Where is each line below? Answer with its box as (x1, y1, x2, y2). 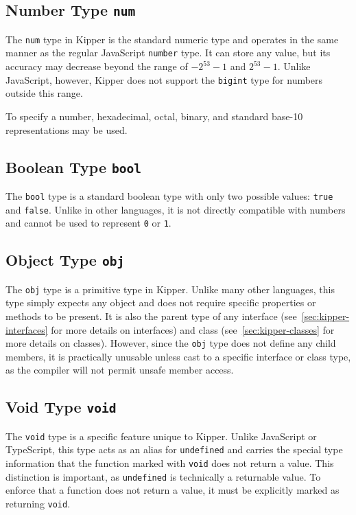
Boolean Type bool (5, 156, 142, 177)
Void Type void (5, 396, 117, 417)
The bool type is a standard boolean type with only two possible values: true (5, 188, 333, 203)
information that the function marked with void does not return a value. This (5, 456, 334, 470)
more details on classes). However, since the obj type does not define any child (5, 336, 336, 350)
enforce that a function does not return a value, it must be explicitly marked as (5, 483, 340, 497)
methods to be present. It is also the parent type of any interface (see (5, 308, 297, 323)
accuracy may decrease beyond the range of (5, 59, 188, 73)
